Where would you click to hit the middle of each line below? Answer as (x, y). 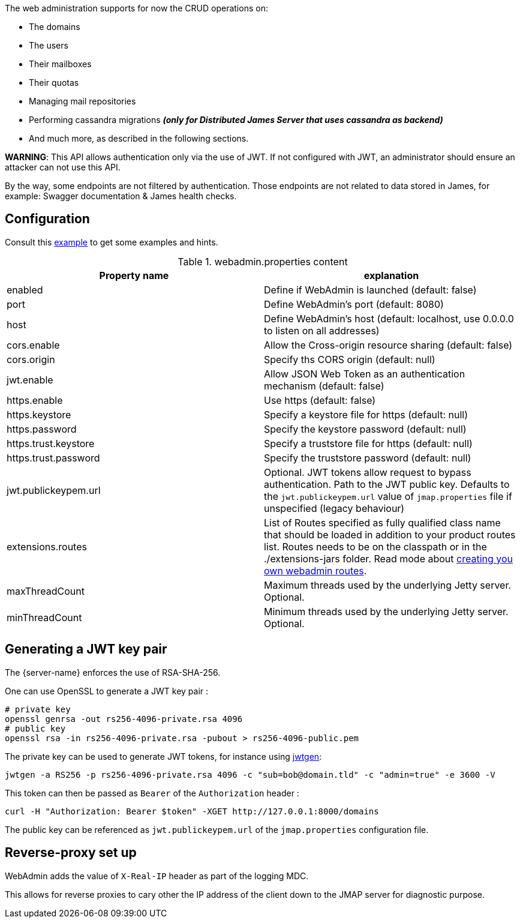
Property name (134, 275)
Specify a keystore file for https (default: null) (366, 414)
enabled (25, 290)
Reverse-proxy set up (71, 853)
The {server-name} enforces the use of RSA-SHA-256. (113, 672)
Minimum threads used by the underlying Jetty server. (386, 611)
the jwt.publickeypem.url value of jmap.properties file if (388, 496)
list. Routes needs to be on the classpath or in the (375, 546)
